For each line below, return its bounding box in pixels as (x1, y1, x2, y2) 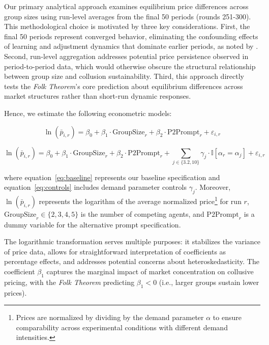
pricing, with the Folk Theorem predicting (4, 276, 135, 287)
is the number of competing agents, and (80, 208, 204, 219)
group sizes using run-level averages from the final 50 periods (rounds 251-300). (4, 11, 251, 21)
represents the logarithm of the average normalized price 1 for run (39, 194, 242, 206)
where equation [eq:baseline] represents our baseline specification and (4, 171, 220, 182)
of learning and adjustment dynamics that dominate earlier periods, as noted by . (4, 41, 258, 51)
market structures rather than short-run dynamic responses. (4, 91, 191, 101)
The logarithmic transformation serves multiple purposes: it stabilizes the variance (4, 236, 260, 247)
